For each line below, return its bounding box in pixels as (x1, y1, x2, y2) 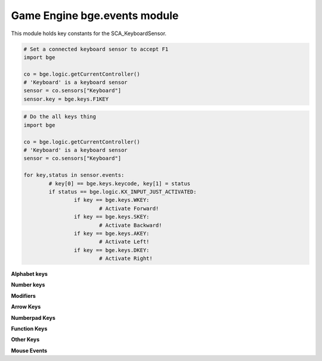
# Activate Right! (98, 255, 153, 262)
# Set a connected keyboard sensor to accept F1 (23, 45, 169, 52)
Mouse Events (11, 347, 48, 354)
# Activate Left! (98, 238, 150, 245)
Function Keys (11, 325, 48, 332)
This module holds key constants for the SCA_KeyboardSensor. (11, 30, 167, 37)
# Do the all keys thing (23, 113, 97, 120)
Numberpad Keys (11, 314, 56, 321)
